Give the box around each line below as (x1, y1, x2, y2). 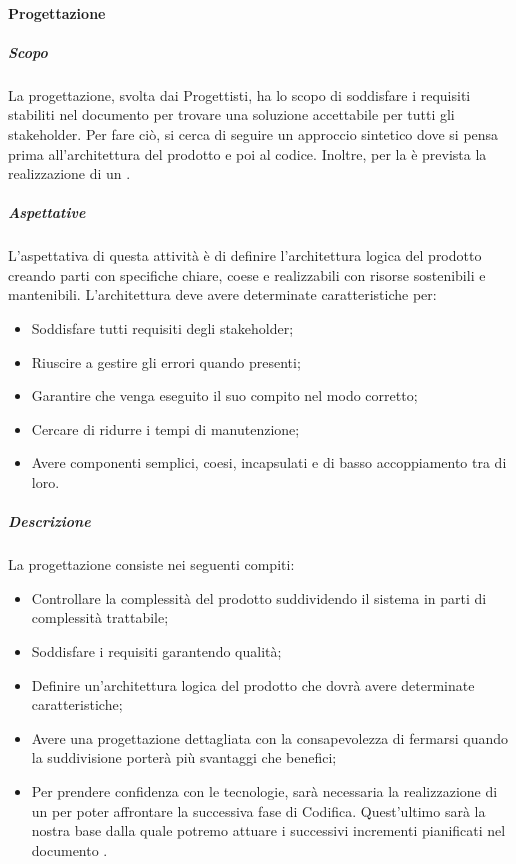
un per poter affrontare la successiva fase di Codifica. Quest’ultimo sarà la (31, 800, 486, 821)
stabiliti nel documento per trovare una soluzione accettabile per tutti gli (8, 104, 455, 125)
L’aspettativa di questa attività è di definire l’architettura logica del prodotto (8, 245, 482, 266)
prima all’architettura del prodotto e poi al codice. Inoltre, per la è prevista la (8, 143, 487, 164)
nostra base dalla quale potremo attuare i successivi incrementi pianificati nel (31, 820, 506, 841)
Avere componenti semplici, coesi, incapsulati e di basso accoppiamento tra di (31, 452, 507, 473)
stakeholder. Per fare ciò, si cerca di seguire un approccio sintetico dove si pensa (8, 123, 499, 144)
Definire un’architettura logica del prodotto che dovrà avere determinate (31, 674, 475, 695)
